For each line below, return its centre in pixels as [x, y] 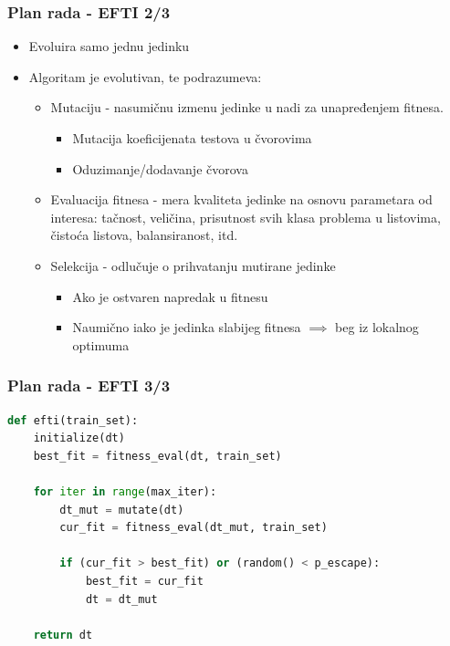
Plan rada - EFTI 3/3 [89, 386]
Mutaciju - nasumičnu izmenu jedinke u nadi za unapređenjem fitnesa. [247, 107]
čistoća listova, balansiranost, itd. [144, 235]
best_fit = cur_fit [144, 581]
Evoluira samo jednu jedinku [109, 46]
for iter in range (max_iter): [125, 491]
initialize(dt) [79, 438]
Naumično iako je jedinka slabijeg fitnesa [187, 327]
